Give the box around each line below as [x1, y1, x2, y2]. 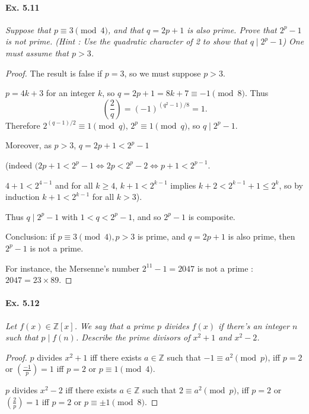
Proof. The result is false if [5, 66, 103, 79]
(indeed [5, 158, 33, 171]
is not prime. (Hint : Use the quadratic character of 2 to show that [5, 35, 247, 47]
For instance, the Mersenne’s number [5, 262, 140, 274]
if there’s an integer [218, 319, 289, 332]
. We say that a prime [74, 319, 155, 332]
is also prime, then [228, 230, 295, 243]
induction [5, 190, 40, 203]
